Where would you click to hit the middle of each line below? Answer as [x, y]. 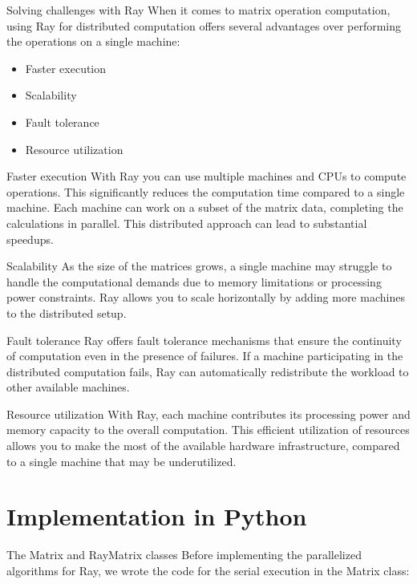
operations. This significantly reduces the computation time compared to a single [206, 191]
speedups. [30, 239]
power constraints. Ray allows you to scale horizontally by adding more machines [206, 297]
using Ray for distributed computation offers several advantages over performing [204, 25]
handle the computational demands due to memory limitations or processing [194, 281]
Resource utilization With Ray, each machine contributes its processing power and [208, 414]
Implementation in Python [157, 516]
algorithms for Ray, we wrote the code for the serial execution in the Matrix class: [208, 570]
